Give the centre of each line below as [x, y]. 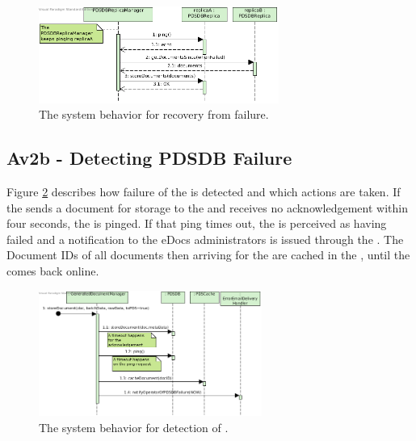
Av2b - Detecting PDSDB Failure [149, 158]
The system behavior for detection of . [134, 427]
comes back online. [53, 270]
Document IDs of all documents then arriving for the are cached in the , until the [208, 255]
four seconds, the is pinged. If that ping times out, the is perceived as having [197, 223]
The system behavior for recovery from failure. [154, 114]
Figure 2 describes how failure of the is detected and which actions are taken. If [204, 191]
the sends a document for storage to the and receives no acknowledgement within [207, 207]
